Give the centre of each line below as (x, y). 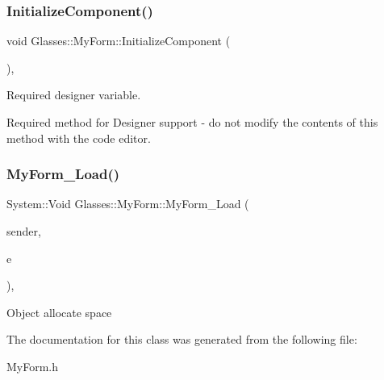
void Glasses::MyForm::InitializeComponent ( (119, 41)
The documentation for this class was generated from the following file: (182, 339)
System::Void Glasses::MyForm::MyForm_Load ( (128, 204)
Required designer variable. (74, 95)
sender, (24, 231)
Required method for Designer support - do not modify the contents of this (192, 122)
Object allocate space (59, 312)
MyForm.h (33, 366)
